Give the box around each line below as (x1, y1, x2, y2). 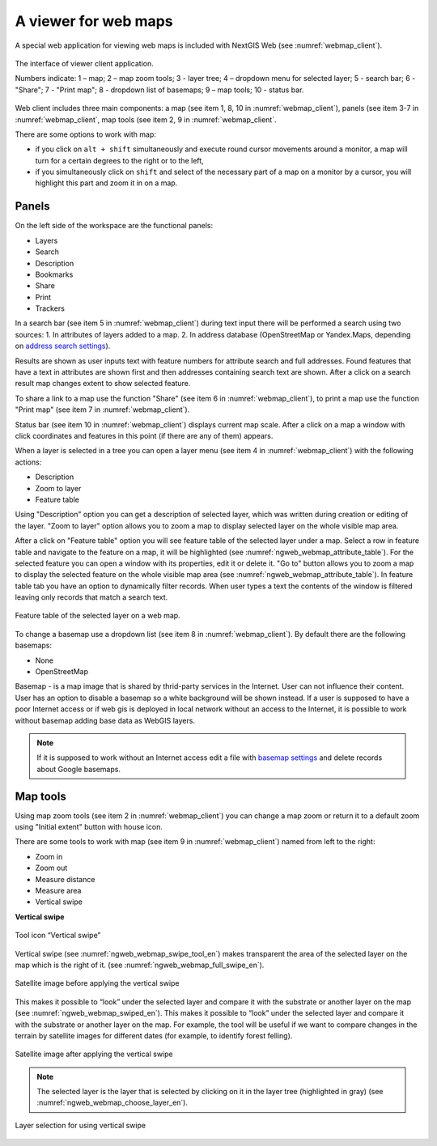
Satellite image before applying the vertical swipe (15, 978, 180, 988)
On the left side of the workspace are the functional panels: (15, 221, 214, 231)
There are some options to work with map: (15, 129, 157, 139)
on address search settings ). (15, 341, 111, 351)
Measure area (35, 886, 82, 896)
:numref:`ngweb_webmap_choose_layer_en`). (36, 1097, 189, 1108)
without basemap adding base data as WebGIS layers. (15, 715, 196, 725)
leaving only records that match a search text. (15, 592, 168, 602)
